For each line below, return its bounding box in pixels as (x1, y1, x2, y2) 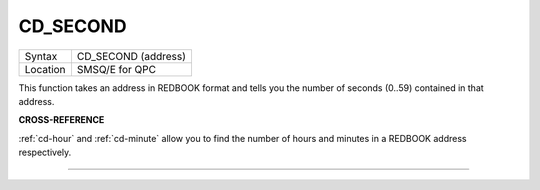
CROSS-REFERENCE (18, 114, 105, 126)
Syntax (24, 49, 58, 63)
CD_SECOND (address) (76, 49, 187, 63)
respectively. (18, 146, 72, 159)
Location (24, 62, 66, 76)
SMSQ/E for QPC (76, 62, 157, 76)
